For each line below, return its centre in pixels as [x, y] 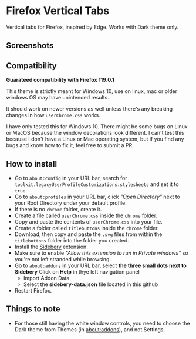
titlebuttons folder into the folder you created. [72, 240]
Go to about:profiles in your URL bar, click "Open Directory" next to [97, 197]
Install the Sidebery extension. [51, 247]
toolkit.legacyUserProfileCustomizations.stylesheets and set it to [97, 184]
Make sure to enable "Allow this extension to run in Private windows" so [102, 253]
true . [21, 190]
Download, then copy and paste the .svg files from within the [88, 234]
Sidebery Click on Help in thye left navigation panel [77, 271]
